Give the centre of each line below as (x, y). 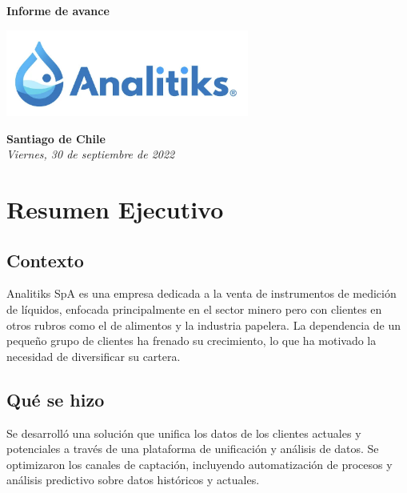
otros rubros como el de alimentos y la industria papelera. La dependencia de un (204, 325)
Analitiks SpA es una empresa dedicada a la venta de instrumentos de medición (202, 293)
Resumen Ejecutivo (115, 209)
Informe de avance (58, 10)
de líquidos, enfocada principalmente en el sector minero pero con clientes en (194, 309)
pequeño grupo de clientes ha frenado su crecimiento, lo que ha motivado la (192, 341)
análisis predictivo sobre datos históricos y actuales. (133, 480)
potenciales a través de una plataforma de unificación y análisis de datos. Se (193, 449)
